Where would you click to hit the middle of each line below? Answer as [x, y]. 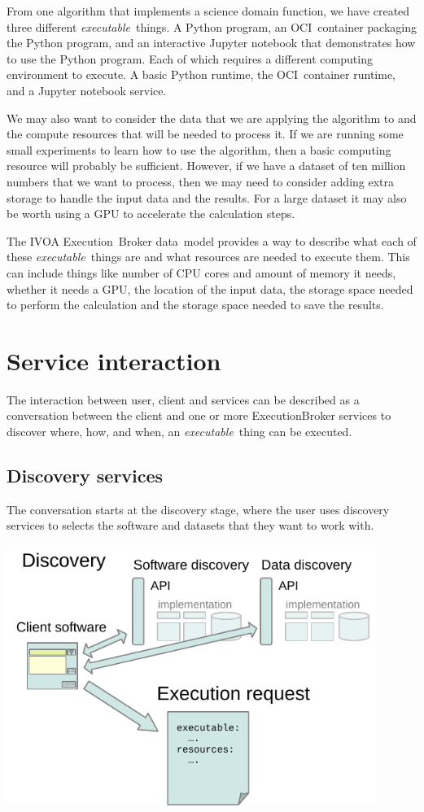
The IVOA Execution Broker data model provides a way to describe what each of [212, 240]
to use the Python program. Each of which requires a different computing [190, 58]
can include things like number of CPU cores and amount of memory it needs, [201, 272]
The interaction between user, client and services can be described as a [183, 399]
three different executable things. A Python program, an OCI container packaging [212, 26]
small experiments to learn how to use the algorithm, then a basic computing [199, 149]
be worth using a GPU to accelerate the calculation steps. [151, 214]
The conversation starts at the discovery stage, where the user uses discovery [198, 509]
